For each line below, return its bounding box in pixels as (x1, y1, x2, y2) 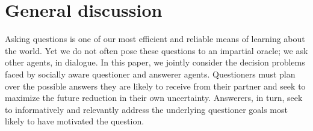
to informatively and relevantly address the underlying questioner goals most (5, 103, 288, 115)
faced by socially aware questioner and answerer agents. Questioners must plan (5, 67, 296, 80)
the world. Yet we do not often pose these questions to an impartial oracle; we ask (5, 44, 308, 56)
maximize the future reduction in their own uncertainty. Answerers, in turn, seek (5, 91, 303, 104)
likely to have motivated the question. (5, 115, 144, 127)
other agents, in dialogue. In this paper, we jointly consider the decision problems (5, 56, 305, 69)
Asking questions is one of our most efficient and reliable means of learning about (5, 32, 305, 45)
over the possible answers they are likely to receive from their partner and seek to (5, 79, 306, 92)
